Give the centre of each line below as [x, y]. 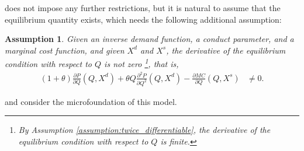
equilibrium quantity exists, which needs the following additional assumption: [143, 19]
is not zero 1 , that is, [141, 63]
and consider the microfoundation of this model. [91, 101]
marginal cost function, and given [65, 50]
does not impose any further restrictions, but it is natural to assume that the [143, 8]
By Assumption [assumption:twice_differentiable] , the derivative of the [144, 130]
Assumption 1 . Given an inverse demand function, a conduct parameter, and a [149, 39]
